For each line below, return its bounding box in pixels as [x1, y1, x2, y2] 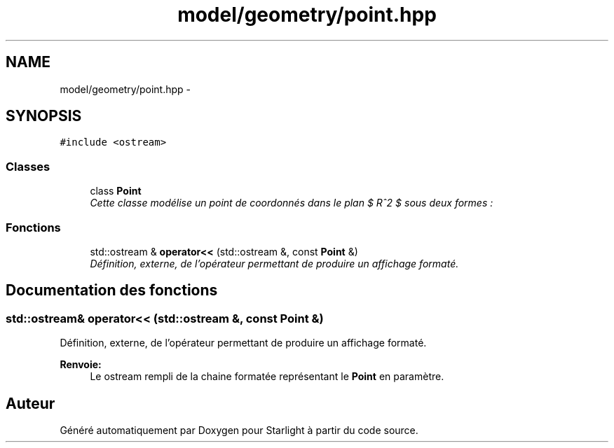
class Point [90, 185, 142, 197]
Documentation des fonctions [6, 281, 218, 300]
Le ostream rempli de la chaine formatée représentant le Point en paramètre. [90, 370, 444, 383]
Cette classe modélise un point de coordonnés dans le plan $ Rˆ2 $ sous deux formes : [90, 197, 493, 209]
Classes [6, 159, 50, 174]
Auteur [6, 394, 55, 412]
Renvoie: [60, 358, 102, 371]
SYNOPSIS [6, 107, 82, 125]
